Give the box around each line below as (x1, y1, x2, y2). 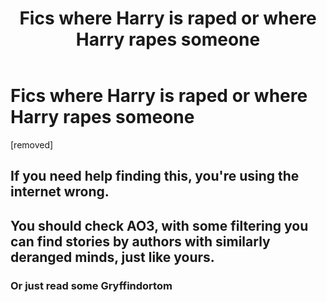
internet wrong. (10, 183, 110, 201)
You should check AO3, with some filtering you (10, 217, 309, 234)
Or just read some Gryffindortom (10, 278, 173, 292)
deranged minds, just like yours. (10, 248, 215, 266)
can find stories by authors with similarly (10, 233, 271, 250)
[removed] (10, 138, 54, 151)
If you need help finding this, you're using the (10, 168, 300, 185)
